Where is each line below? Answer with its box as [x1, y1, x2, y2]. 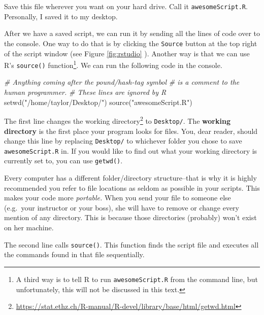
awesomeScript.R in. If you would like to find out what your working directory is [4, 145, 257, 156]
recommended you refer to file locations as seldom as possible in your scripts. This [4, 182, 260, 193]
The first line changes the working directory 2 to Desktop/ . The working [4, 114, 230, 126]
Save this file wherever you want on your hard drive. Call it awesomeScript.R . [4, 1, 248, 11]
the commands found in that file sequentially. [4, 249, 145, 260]
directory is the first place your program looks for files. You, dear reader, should [4, 125, 258, 136]
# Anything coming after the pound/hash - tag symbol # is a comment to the [4, 77, 240, 87]
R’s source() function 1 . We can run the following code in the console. [4, 58, 222, 70]
